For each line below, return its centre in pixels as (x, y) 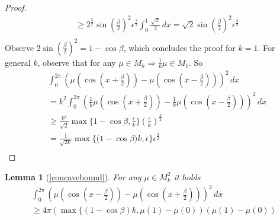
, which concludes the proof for (179, 47)
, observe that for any (77, 62)
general (18, 62)
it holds (187, 176)
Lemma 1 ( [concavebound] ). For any (73, 176)
